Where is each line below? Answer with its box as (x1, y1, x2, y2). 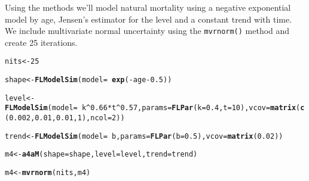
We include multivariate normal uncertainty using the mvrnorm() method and (5, 24, 290, 37)
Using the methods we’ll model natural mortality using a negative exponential (5, 1, 291, 13)
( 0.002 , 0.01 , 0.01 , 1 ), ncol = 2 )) (5, 114, 125, 123)
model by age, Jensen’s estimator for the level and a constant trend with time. (5, 13, 292, 25)
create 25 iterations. (5, 36, 78, 48)
